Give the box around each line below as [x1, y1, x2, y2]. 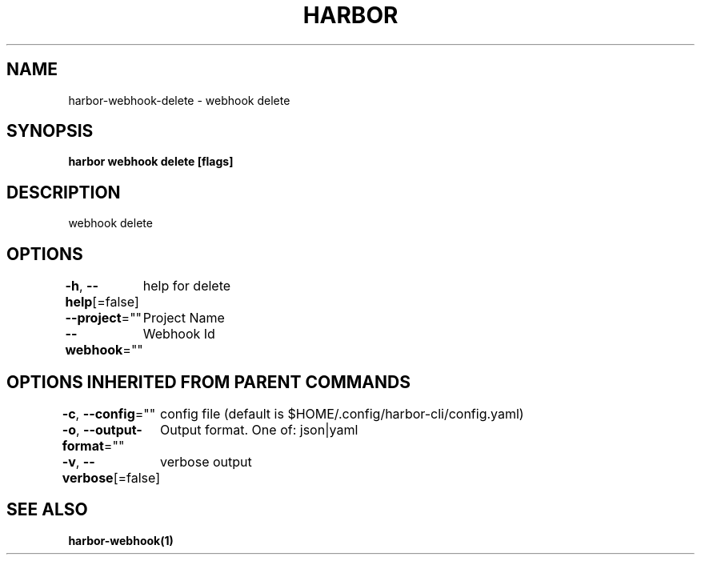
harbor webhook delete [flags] [68, 154, 234, 169]
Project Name [142, 310, 225, 327]
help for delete [142, 278, 231, 295]
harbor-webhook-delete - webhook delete [68, 93, 290, 107]
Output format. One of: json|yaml [160, 421, 359, 438]
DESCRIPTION [6, 182, 121, 202]
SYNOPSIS [6, 121, 94, 142]
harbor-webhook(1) [68, 533, 174, 547]
